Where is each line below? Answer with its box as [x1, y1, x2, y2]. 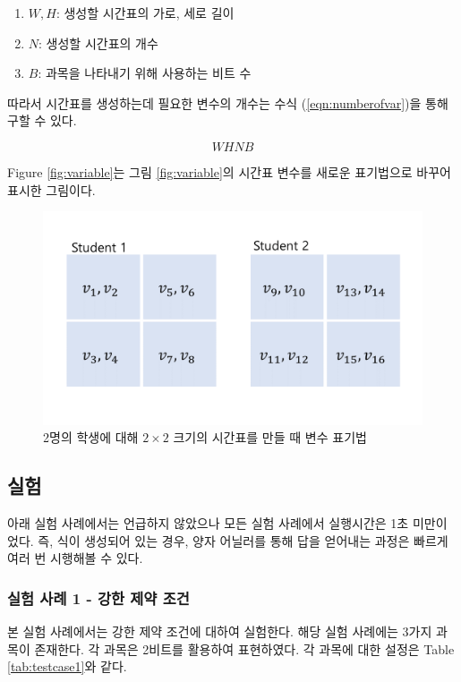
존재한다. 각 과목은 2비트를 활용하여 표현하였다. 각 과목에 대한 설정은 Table [34, 639, 455, 658]
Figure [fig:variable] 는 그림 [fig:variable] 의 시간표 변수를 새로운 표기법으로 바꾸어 [7, 162, 451, 181]
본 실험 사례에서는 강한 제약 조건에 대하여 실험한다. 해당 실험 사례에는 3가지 [7, 622, 432, 641]
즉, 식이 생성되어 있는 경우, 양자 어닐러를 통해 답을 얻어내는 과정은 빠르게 [38, 531, 448, 550]
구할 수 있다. [7, 111, 77, 130]
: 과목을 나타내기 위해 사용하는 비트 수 [38, 64, 252, 82]
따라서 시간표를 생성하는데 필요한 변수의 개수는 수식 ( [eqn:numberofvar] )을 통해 [7, 93, 448, 112]
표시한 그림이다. [7, 180, 96, 199]
